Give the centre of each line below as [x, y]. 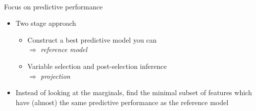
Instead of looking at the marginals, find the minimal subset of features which [134, 92]
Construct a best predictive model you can [92, 39]
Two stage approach [46, 23]
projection [55, 76]
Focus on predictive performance [53, 6]
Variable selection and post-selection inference [97, 66]
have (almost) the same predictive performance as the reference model [122, 102]
